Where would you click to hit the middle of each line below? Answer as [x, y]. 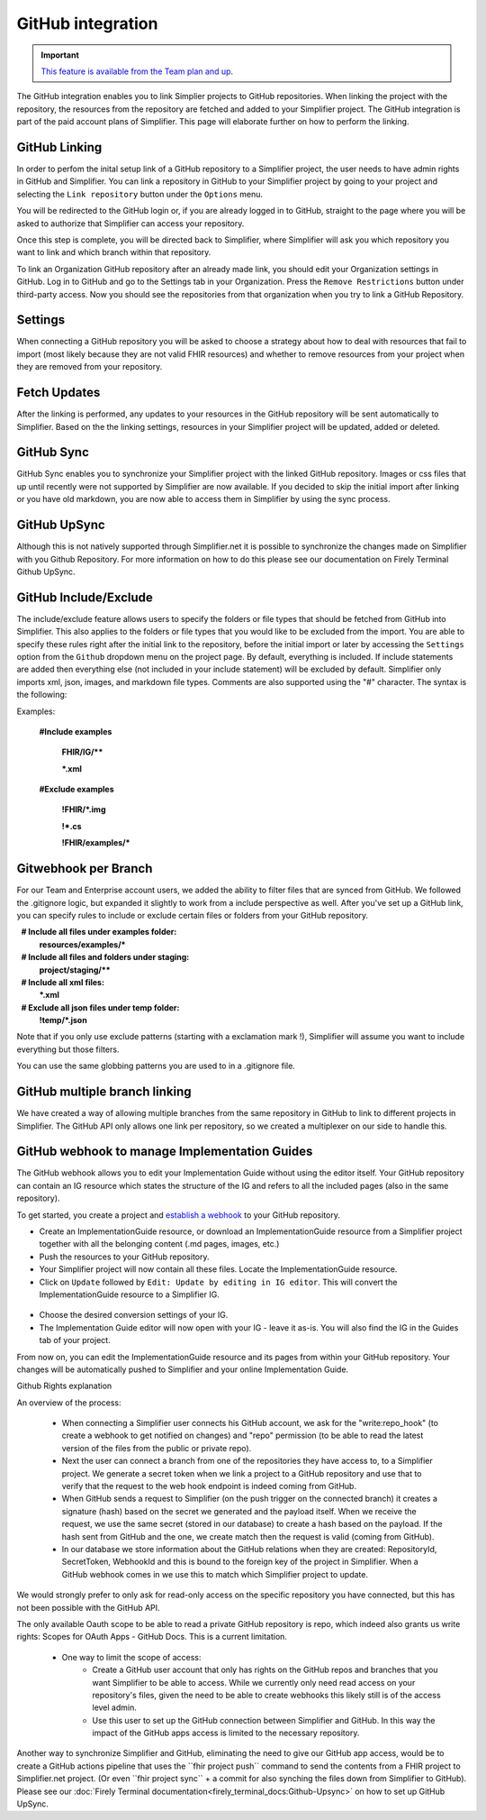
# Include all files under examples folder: [99, 932]
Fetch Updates [58, 393]
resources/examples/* [82, 944]
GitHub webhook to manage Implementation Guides [165, 1152]
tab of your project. [75, 1340]
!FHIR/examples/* [96, 843]
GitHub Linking [59, 147]
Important [60, 55]
